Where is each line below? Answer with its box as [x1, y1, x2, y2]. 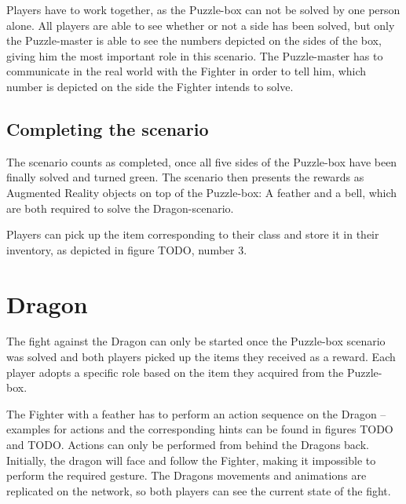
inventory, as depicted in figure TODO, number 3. [6, 241, 247, 257]
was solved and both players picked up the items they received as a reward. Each [6, 349, 396, 365]
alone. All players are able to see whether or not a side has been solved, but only [6, 16, 395, 33]
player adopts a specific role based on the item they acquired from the [6, 363, 344, 380]
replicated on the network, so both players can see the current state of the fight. [6, 482, 391, 499]
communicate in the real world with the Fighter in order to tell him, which [6, 63, 367, 79]
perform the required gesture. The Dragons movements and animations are [6, 467, 367, 484]
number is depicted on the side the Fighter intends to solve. [6, 78, 294, 94]
